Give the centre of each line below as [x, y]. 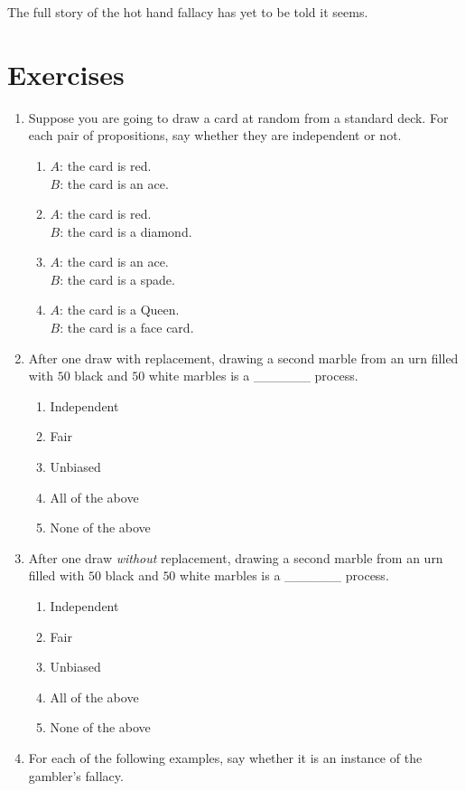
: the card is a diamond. [126, 231]
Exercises [66, 74]
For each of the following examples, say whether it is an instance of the [225, 757]
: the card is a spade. [117, 279]
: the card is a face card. [127, 328]
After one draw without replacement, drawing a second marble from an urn [236, 557]
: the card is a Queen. [120, 310]
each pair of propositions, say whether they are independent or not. [215, 135]
